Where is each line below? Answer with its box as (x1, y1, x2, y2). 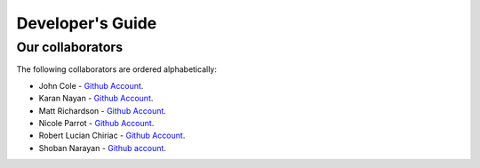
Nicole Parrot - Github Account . (38, 117, 155, 128)
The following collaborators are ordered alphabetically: (16, 64, 218, 75)
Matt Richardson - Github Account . (38, 105, 166, 116)
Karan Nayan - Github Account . (38, 93, 154, 104)
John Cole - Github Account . (38, 80, 144, 91)
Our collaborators (16, 39, 124, 55)
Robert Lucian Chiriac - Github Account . (38, 130, 186, 141)
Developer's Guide (16, 13, 157, 33)
